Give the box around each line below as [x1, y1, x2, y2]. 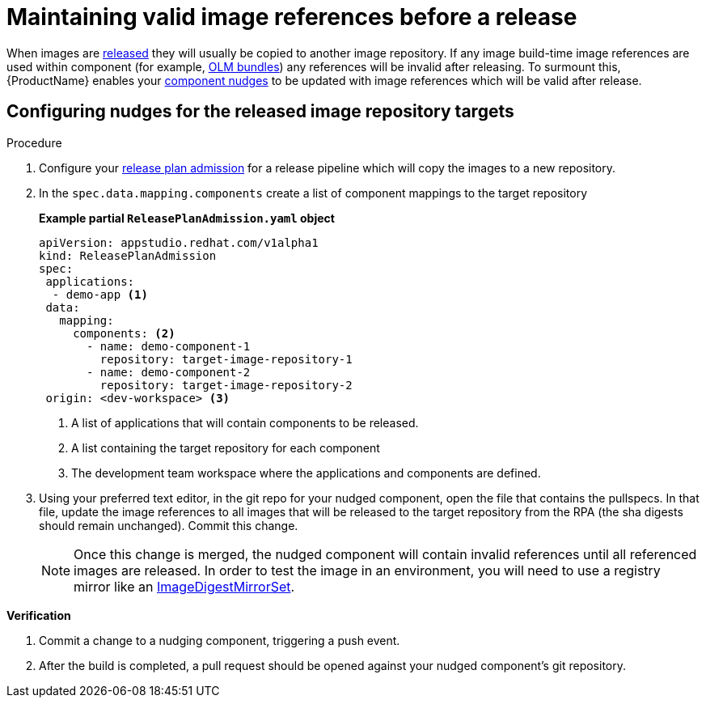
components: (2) [73, 326, 175, 340]
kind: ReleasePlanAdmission [39, 248, 217, 262]
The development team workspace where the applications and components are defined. [71, 465, 541, 480]
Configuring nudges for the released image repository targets [6, 101, 514, 122]
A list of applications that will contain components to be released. [71, 415, 419, 430]
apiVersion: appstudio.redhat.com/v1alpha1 [39, 235, 319, 249]
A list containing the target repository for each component [71, 440, 380, 455]
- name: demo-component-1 [87, 339, 251, 353]
